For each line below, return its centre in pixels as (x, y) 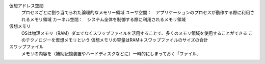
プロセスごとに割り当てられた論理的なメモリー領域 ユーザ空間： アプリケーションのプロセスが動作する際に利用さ (138, 13)
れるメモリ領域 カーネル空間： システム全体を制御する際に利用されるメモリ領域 (104, 19)
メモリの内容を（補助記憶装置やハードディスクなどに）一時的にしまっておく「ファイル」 (111, 53)
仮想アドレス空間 (26, 6)
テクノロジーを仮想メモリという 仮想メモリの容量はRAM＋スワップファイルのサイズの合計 (117, 40)
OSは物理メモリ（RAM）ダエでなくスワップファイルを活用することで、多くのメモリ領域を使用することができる (134, 33)
